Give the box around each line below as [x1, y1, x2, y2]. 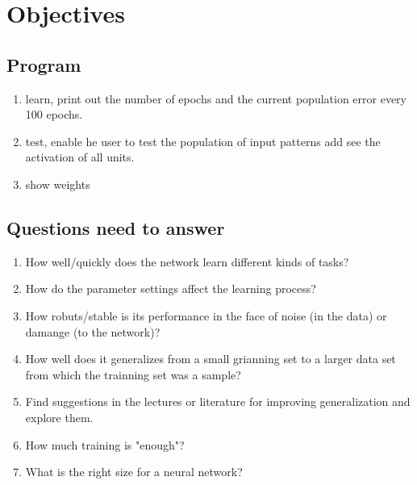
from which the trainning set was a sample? [25, 366, 241, 383]
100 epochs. [25, 106, 83, 123]
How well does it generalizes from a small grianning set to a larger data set [25, 350, 396, 367]
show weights [25, 175, 90, 192]
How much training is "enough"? [25, 436, 185, 453]
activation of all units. [25, 148, 135, 165]
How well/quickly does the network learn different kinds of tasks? [25, 253, 349, 270]
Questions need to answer [6, 215, 225, 240]
